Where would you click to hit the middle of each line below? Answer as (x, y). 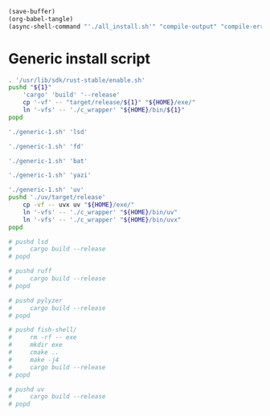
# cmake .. (34, 353)
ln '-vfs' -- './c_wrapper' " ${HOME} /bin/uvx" (102, 220)
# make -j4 (34, 360)
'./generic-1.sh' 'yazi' (50, 175)
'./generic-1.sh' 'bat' (48, 161)
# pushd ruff (30, 271)
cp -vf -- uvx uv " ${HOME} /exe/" (79, 205)
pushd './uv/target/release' (57, 198)
